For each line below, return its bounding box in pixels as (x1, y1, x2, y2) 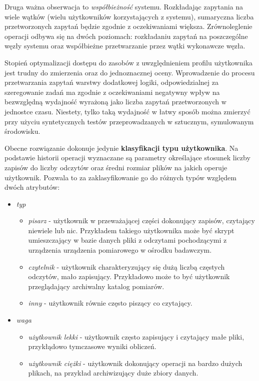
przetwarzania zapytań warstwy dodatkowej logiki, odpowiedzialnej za (4, 77, 218, 87)
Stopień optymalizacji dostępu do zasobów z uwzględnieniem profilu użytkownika (4, 57, 253, 67)
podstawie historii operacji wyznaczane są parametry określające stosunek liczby (4, 152, 250, 163)
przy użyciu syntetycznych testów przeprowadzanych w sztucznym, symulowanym (4, 116, 254, 126)
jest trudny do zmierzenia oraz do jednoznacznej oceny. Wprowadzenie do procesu (4, 67, 255, 77)
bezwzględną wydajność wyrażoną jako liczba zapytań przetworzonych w (4, 96, 226, 107)
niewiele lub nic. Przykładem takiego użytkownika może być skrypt (28, 225, 234, 235)
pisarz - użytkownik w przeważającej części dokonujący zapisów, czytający (28, 215, 255, 226)
